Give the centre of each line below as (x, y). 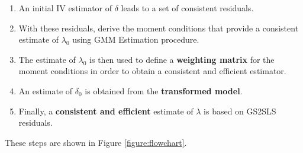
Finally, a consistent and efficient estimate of (106, 111)
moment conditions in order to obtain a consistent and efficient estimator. (152, 71)
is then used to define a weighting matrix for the (182, 59)
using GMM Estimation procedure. (136, 39)
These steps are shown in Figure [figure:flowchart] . (96, 142)
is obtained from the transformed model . (164, 90)
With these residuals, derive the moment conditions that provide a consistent (159, 28)
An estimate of (46, 90)
